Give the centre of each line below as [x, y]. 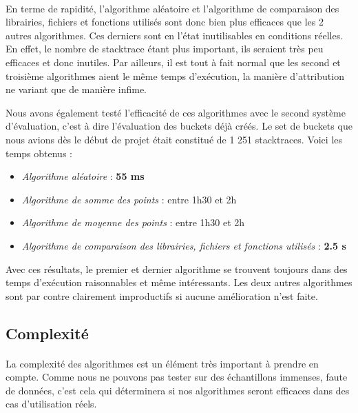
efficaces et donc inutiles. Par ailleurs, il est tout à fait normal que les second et [173, 62]
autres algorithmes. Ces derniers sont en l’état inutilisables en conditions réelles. [175, 35]
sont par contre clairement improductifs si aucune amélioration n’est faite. [162, 295]
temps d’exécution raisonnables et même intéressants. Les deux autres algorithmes [179, 282]
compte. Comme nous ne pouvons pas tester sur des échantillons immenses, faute [177, 377]
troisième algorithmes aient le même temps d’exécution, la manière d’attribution [175, 75]
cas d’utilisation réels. [51, 404]
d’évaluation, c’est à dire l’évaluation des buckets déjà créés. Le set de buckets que [179, 126]
